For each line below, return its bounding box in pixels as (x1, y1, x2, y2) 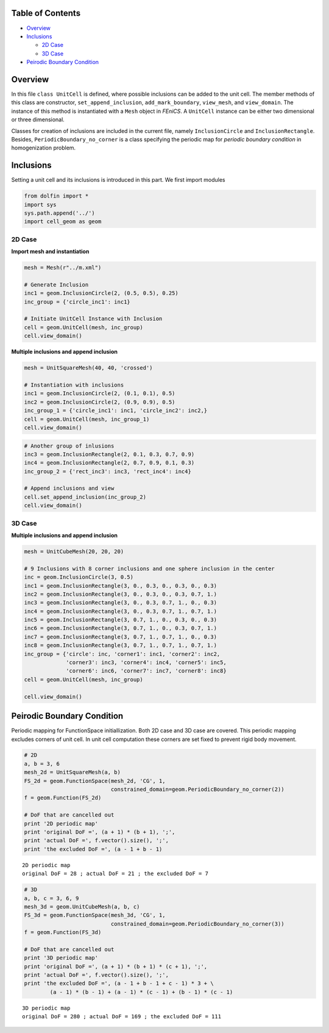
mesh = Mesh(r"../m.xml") (24, 264, 102, 271)
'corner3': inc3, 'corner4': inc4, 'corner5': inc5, (66, 659, 227, 666)
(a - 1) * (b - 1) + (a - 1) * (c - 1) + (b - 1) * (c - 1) (49, 988, 233, 995)
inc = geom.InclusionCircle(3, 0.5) (24, 574, 134, 581)
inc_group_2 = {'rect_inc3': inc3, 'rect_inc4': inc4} (24, 468, 191, 475)
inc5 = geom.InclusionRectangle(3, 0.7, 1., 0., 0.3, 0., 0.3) (24, 617, 218, 623)
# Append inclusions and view (24, 485, 115, 492)
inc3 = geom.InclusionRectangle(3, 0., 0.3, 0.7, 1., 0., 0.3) (24, 599, 218, 606)
